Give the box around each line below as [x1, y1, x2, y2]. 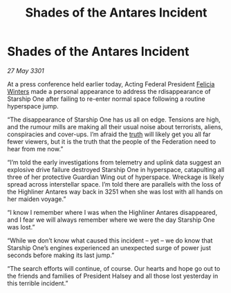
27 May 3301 [7, 66, 45, 75]
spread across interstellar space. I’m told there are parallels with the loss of [7, 180, 221, 188]
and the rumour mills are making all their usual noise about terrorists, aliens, [7, 122, 223, 131]
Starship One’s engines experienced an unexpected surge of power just [7, 243, 212, 252]
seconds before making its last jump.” [7, 251, 115, 259]
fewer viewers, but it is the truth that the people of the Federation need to [7, 137, 216, 146]
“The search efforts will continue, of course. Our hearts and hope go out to [7, 264, 221, 272]
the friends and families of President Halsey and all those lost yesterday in [7, 272, 219, 280]
